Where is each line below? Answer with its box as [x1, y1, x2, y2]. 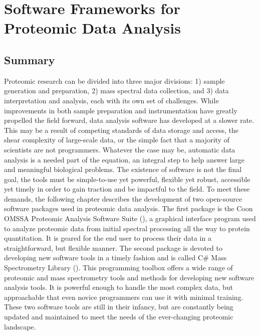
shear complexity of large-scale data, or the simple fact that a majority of [4, 134, 229, 145]
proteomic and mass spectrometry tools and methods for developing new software [4, 272, 254, 282]
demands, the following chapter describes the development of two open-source [4, 193, 242, 204]
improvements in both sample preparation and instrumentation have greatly [4, 105, 237, 115]
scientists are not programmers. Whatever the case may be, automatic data [4, 144, 235, 154]
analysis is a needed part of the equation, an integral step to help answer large [4, 154, 245, 164]
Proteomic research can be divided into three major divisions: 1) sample [4, 75, 225, 86]
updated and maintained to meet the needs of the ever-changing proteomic [4, 311, 233, 322]
